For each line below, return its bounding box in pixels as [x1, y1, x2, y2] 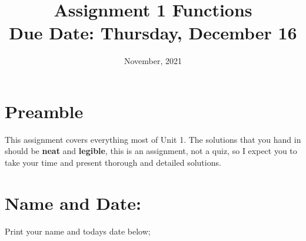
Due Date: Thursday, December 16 [9, 21, 297, 45]
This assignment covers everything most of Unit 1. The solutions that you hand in [5, 133, 301, 145]
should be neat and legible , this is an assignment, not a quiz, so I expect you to [5, 145, 297, 157]
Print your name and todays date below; [5, 225, 151, 237]
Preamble [5, 99, 84, 123]
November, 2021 [124, 55, 182, 67]
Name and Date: [5, 190, 141, 215]
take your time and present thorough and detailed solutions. [5, 156, 221, 169]
